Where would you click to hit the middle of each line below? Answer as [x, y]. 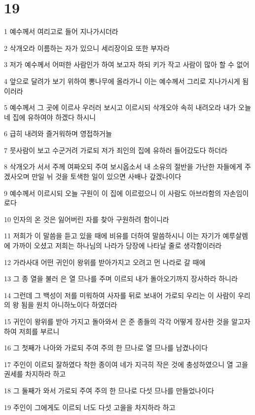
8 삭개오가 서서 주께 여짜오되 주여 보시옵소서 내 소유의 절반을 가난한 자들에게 [123, 167]
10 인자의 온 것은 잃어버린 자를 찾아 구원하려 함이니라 [87, 219]
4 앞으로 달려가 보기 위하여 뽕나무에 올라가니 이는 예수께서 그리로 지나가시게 [122, 81]
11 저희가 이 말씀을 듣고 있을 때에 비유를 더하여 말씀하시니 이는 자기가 [112, 236]
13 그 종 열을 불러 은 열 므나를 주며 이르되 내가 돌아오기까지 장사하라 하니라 [121, 279]
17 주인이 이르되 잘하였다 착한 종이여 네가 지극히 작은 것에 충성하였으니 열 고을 [126, 364]
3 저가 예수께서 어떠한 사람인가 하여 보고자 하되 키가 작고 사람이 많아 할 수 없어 [127, 64]
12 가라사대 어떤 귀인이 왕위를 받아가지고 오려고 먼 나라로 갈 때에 [105, 262]
